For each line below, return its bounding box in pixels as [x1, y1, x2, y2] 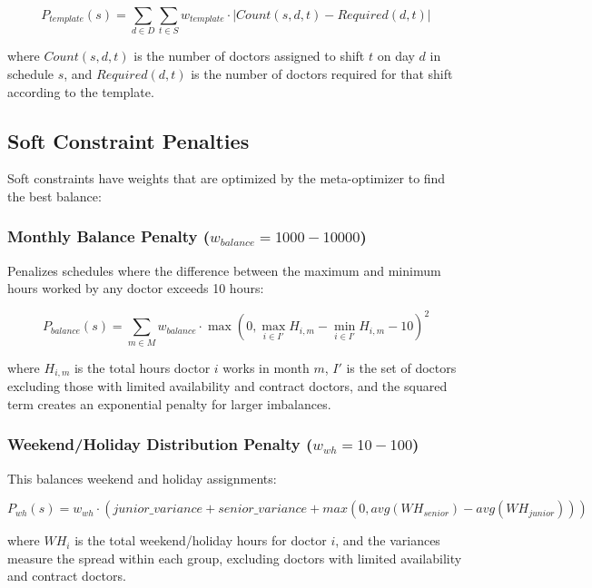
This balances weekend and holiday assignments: [7, 468, 277, 487]
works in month [222, 358, 310, 377]
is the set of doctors [346, 358, 457, 377]
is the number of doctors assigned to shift [133, 46, 365, 65]
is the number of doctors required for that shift [191, 64, 453, 83]
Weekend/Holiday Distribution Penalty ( [7, 433, 313, 456]
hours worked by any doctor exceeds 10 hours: [7, 279, 264, 298]
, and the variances [335, 531, 440, 550]
